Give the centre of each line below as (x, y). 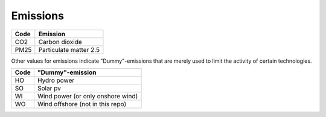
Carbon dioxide (60, 42)
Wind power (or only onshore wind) (88, 96)
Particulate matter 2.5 (69, 49)
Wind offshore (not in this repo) (82, 104)
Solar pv (49, 88)
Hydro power (56, 80)
